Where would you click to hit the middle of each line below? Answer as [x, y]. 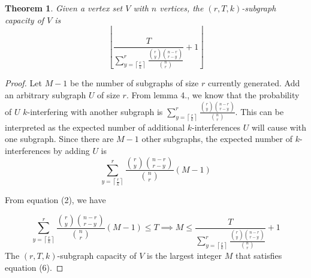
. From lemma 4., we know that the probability [213, 95]
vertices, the [182, 8]
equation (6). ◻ [34, 267]
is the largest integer [185, 255]
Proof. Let [23, 83]
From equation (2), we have [55, 200]
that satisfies [259, 255]
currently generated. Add [254, 83]
